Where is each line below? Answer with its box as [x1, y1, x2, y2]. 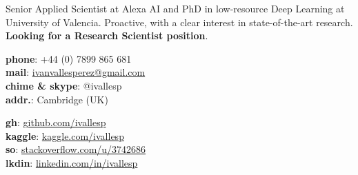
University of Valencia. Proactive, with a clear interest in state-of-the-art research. [6, 14, 353, 29]
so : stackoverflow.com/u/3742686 [6, 142, 146, 156]
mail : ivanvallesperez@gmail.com [6, 65, 146, 79]
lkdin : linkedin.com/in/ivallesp [6, 155, 138, 169]
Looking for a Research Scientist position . [6, 28, 208, 43]
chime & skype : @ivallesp [6, 78, 122, 92]
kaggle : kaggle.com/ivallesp [6, 128, 124, 143]
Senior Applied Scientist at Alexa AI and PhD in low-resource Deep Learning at [6, 1, 345, 15]
